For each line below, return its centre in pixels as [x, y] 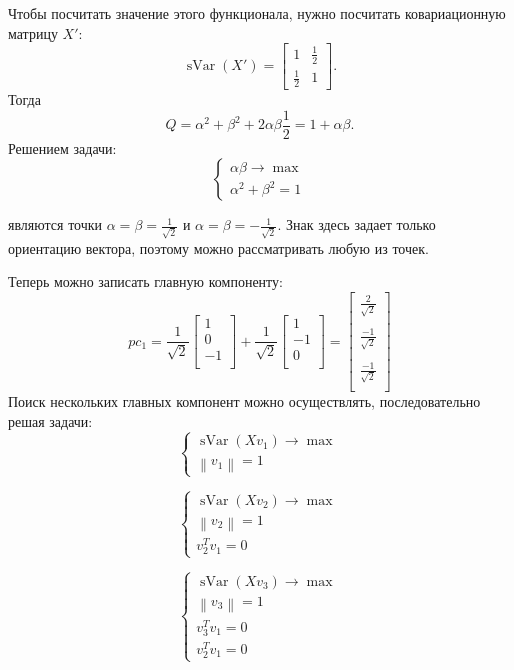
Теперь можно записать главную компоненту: [145, 281]
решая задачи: [50, 420]
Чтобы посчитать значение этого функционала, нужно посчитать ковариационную [257, 13]
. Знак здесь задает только [356, 224]
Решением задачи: [62, 147]
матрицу [33, 32]
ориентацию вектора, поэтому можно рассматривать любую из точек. [218, 247]
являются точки [55, 224]
